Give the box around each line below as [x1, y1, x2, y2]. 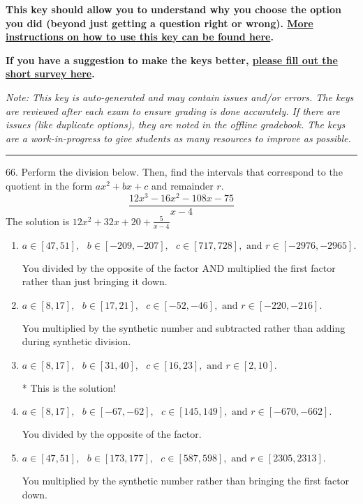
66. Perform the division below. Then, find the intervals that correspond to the [6, 165, 343, 179]
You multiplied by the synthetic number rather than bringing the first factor [22, 473, 350, 488]
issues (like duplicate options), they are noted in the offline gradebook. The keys [6, 117, 346, 132]
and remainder [151, 178, 214, 192]
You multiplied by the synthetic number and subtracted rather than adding [22, 320, 346, 335]
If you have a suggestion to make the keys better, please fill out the [6, 52, 338, 67]
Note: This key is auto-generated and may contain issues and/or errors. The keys [6, 89, 354, 104]
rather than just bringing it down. [22, 274, 168, 289]
